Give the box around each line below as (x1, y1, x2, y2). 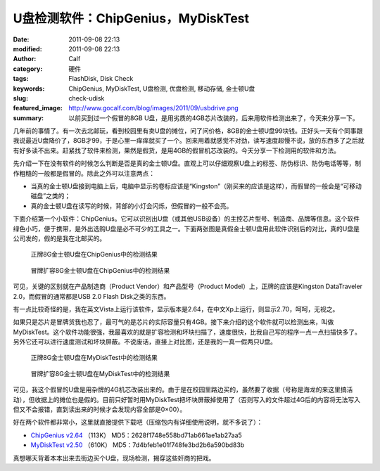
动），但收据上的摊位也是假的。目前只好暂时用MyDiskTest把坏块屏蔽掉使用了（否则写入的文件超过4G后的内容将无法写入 (13, 395, 360, 404)
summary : (13, 113, 44, 122)
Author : (13, 55, 37, 63)
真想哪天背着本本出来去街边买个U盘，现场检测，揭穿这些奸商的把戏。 (13, 453, 215, 462)
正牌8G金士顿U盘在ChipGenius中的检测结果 (30, 250, 158, 259)
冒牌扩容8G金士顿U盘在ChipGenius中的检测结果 (30, 266, 170, 274)
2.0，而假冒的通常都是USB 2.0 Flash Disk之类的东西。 (13, 292, 170, 300)
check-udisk (68, 93, 105, 102)
